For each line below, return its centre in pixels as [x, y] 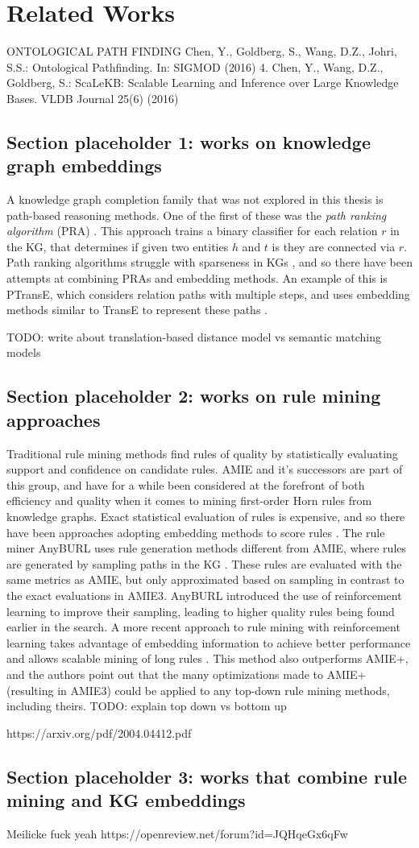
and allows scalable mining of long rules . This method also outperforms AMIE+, [207, 658]
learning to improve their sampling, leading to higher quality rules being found [201, 611]
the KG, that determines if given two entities [118, 246]
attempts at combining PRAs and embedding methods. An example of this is [197, 278]
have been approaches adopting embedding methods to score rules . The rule [196, 532]
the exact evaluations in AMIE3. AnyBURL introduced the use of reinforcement [204, 595]
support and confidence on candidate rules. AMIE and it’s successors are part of [205, 469]
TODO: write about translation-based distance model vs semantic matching [194, 336]
